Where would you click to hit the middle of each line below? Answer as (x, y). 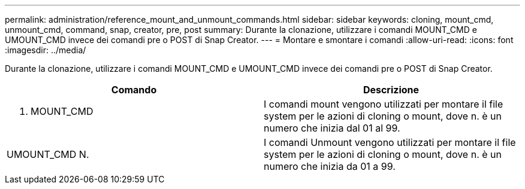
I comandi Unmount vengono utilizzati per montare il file (390, 142)
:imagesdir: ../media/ (46, 50)
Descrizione (391, 90)
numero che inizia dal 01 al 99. (332, 128)
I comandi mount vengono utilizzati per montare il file (384, 104)
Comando (134, 90)
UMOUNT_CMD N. (48, 154)
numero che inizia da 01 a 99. (330, 166)
